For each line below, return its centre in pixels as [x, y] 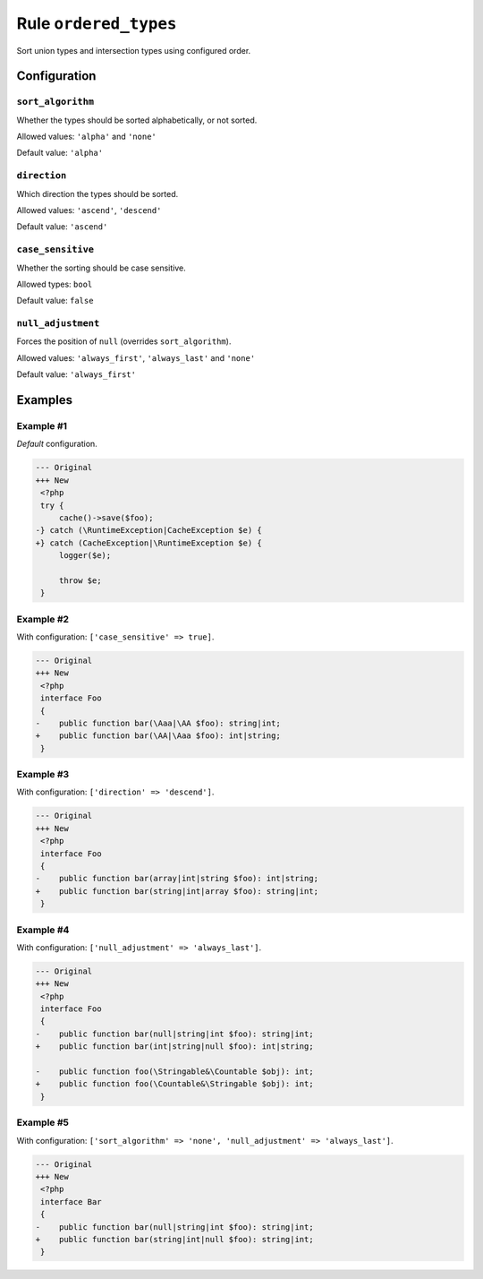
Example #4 [43, 930]
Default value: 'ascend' [62, 227]
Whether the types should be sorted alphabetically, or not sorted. [137, 120]
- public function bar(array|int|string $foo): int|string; [177, 879]
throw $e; [80, 580]
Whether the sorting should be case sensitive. [102, 268]
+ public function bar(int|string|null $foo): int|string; [174, 1047]
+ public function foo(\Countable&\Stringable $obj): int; [174, 1084]
